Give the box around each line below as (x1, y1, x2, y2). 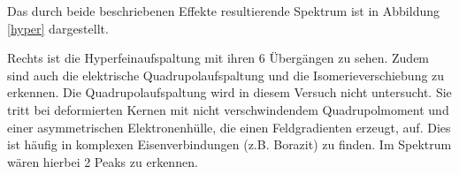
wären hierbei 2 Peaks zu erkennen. (7, 152, 198, 170)
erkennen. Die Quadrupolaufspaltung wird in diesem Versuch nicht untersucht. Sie (7, 83, 452, 102)
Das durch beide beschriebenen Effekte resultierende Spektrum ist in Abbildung (7, 2, 440, 19)
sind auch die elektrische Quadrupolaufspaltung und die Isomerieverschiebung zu (7, 65, 445, 84)
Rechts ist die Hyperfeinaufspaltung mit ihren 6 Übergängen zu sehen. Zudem (7, 49, 430, 67)
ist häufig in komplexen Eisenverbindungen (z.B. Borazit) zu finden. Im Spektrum (7, 135, 452, 154)
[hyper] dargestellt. (7, 19, 109, 37)
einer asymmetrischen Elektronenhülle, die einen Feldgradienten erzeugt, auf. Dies (7, 117, 451, 136)
